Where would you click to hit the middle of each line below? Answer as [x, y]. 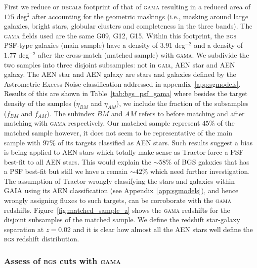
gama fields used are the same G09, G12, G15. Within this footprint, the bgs [120, 35]
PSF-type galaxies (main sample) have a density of [81, 45]
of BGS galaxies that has [212, 161]
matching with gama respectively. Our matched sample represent [102, 123]
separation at [24, 229]
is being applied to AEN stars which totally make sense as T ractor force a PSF [124, 152]
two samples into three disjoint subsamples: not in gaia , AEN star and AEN [120, 64]
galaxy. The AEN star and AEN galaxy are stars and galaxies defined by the [120, 74]
